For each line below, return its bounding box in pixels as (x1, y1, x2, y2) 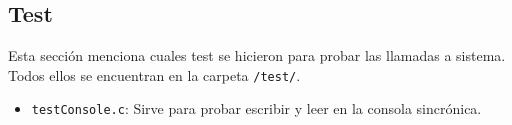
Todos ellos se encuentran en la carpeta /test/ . (8, 64, 301, 85)
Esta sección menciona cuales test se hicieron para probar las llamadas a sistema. (8, 45, 506, 66)
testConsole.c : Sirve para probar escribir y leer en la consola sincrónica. (31, 98, 482, 119)
